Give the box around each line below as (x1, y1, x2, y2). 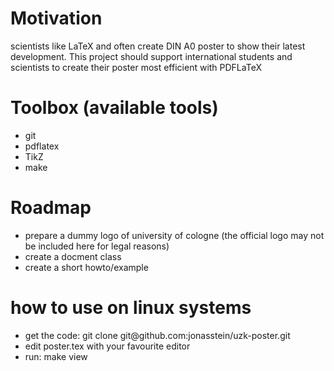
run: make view (24, 350, 88, 362)
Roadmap (10, 197, 92, 219)
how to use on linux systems (10, 297, 252, 319)
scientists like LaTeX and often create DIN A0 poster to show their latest (10, 40, 306, 52)
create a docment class (24, 250, 122, 262)
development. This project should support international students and (10, 50, 293, 62)
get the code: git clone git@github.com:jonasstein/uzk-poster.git (24, 329, 291, 341)
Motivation (10, 7, 103, 30)
